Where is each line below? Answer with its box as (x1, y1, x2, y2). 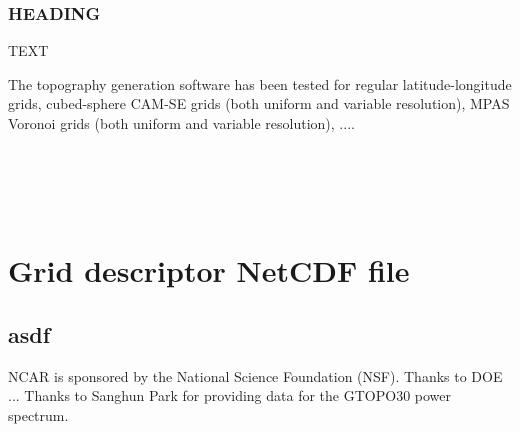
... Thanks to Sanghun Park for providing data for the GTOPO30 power (8, 385, 452, 406)
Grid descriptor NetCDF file (8, 250, 410, 291)
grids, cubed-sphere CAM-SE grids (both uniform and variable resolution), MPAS (8, 93, 510, 114)
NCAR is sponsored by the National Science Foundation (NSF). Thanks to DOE (8, 365, 503, 386)
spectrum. (8, 404, 69, 425)
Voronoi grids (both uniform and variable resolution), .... (8, 113, 355, 133)
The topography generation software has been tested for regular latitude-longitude (8, 73, 512, 94)
